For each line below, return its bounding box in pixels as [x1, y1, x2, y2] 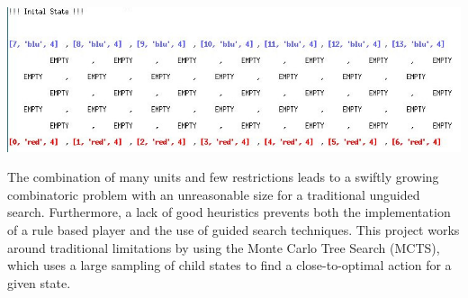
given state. [7, 273, 71, 292]
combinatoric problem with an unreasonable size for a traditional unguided [7, 185, 420, 203]
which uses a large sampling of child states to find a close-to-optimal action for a [7, 256, 452, 275]
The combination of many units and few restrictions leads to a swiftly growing [7, 167, 439, 186]
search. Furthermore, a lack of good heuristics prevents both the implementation [7, 203, 451, 221]
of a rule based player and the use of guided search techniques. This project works [7, 220, 460, 239]
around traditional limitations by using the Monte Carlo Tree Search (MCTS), [7, 238, 440, 257]
